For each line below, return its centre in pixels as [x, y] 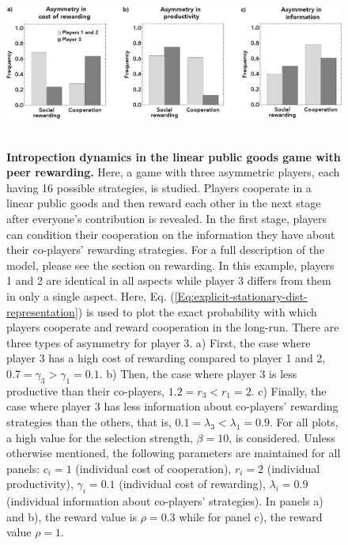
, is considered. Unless [282, 437]
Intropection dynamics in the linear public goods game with [174, 156]
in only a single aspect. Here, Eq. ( [91, 295]
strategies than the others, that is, [89, 421]
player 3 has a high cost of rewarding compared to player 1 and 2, [166, 358]
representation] [42, 311]
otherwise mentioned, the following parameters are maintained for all [174, 453]
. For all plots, [304, 421]
